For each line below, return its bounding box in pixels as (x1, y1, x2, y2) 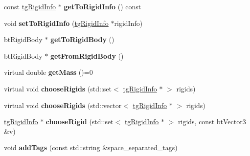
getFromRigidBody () (50, 50, 124, 61)
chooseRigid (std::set (45, 116, 114, 127)
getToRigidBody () (50, 34, 114, 45)
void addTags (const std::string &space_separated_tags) (4, 142, 178, 153)
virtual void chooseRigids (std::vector (4, 100, 122, 110)
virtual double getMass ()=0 (4, 67, 93, 77)
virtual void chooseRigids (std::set (4, 83, 112, 93)
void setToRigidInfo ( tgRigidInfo (4, 18, 109, 28)
